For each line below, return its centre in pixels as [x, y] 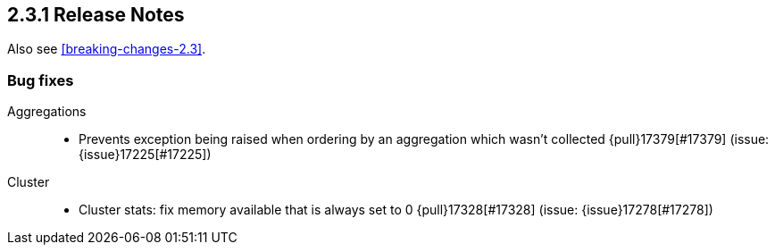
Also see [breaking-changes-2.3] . [107, 49]
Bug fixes [41, 80]
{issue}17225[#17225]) [145, 155]
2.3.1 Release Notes [96, 15]
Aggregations [47, 112]
